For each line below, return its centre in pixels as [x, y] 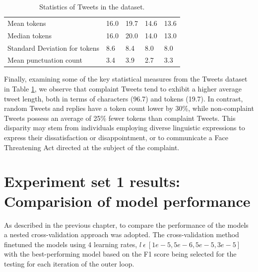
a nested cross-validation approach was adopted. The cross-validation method [122, 234]
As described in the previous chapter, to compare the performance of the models [126, 225]
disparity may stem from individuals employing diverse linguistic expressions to [125, 128]
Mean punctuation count [45, 60]
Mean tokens [27, 23]
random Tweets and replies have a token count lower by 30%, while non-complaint [129, 108]
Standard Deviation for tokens [54, 47]
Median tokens [30, 35]
